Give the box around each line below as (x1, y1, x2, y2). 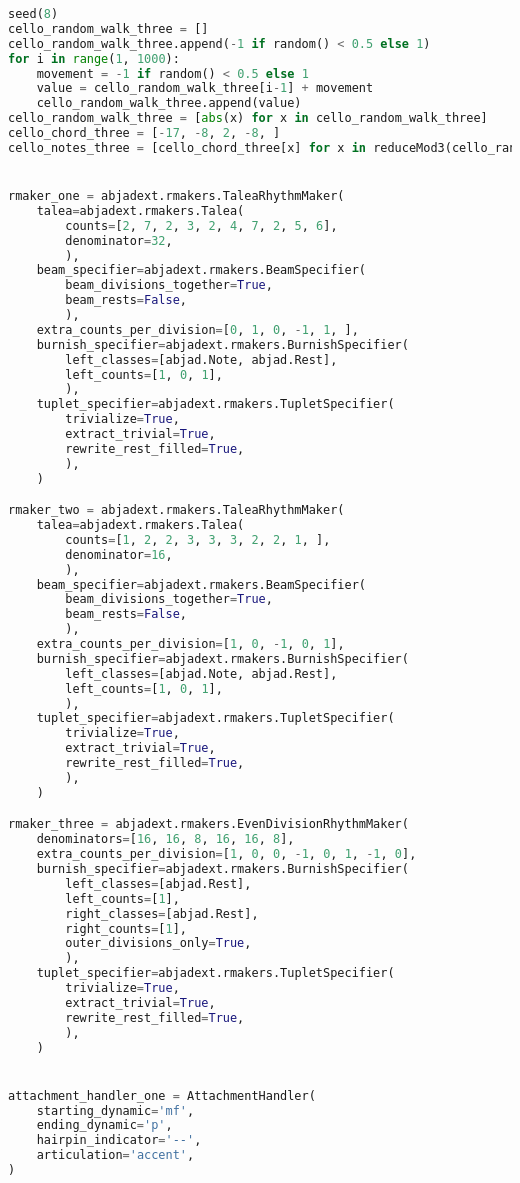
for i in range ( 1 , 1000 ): (8, 51, 180, 66)
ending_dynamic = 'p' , (36, 1118, 173, 1133)
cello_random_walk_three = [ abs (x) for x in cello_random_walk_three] (8, 111, 488, 126)
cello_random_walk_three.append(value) (36, 96, 302, 111)
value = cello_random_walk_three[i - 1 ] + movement (36, 81, 374, 96)
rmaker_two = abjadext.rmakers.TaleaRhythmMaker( (8, 503, 345, 518)
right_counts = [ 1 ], (65, 921, 188, 936)
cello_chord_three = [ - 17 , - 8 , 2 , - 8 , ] (8, 126, 281, 140)
